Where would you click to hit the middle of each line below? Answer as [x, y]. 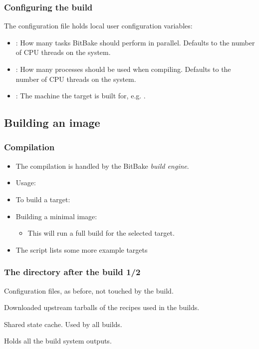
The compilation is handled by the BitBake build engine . [102, 166]
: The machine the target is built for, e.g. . [81, 96]
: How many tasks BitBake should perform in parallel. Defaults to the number [135, 42]
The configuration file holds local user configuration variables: [98, 26]
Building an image [52, 123]
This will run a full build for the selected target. [101, 233]
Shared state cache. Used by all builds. [63, 324]
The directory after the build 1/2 [72, 272]
